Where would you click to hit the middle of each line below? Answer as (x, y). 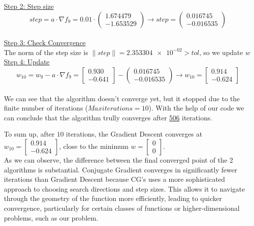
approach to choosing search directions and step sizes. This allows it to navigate (125, 188)
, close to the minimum (94, 146)
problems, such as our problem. (51, 217)
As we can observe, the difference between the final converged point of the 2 (119, 159)
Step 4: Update (27, 62)
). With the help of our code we (196, 108)
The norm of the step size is (46, 52)
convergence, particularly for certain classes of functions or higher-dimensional (122, 208)
